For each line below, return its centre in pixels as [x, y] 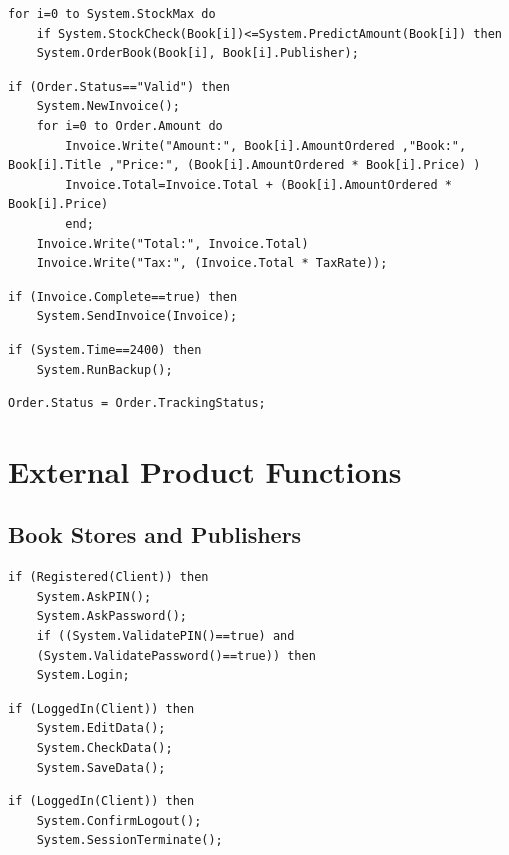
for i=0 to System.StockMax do [112, 14]
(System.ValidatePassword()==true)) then [176, 655]
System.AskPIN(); [94, 596]
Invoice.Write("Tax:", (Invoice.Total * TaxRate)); [212, 263]
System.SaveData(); [101, 767]
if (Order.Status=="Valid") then [119, 86]
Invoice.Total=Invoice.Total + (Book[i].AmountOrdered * [258, 184]
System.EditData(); [101, 728]
